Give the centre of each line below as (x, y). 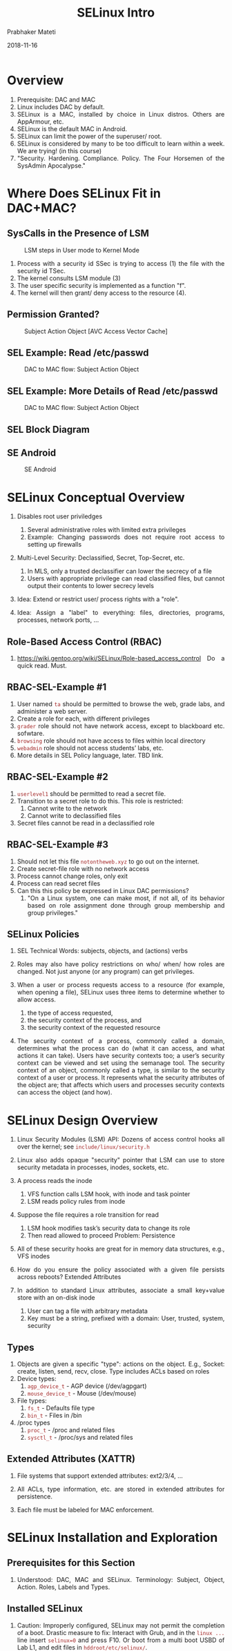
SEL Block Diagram (49, 429)
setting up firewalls (55, 545)
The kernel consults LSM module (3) (69, 278)
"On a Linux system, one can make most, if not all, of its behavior (126, 898)
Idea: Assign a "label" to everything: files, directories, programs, (121, 613)
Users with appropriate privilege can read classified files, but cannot (126, 578)
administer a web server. (52, 711)
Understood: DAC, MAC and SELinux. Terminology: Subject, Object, (121, 1579)
